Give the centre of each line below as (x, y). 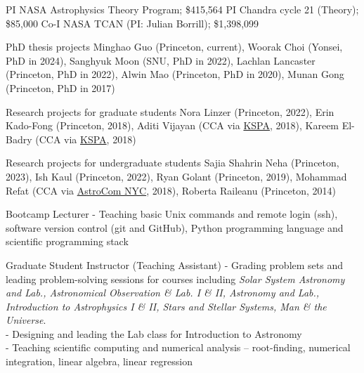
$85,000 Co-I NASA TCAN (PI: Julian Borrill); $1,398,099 (132, 23)
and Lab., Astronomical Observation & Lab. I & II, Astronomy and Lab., (163, 293)
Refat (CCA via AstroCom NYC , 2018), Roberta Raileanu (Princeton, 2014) (171, 190)
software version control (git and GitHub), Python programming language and (175, 227)
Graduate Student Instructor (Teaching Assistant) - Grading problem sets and (175, 264)
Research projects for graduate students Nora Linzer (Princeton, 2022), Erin (170, 111)
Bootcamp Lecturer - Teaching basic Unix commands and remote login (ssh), (172, 214)
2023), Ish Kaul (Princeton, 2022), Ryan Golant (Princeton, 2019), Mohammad (176, 176)
